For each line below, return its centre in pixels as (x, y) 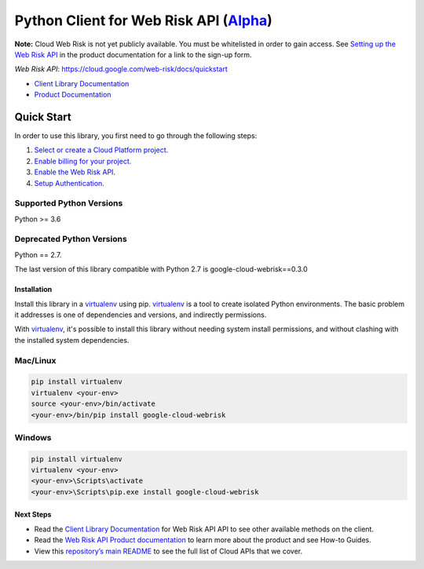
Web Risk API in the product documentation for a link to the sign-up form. (133, 54)
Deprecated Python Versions (71, 239)
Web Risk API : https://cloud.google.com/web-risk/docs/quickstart (121, 69)
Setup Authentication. (69, 183)
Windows (33, 437)
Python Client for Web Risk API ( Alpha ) (143, 20)
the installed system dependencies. (72, 340)
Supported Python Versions (69, 203)
